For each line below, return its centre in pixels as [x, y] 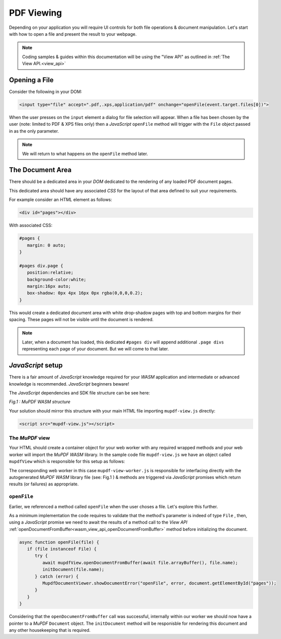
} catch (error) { [57, 576]
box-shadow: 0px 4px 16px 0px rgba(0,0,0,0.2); [85, 293]
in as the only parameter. [34, 131]
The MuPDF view [30, 438]
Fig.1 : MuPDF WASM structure [40, 402]
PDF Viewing [35, 13]
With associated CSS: [31, 226]
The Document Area [40, 170]
